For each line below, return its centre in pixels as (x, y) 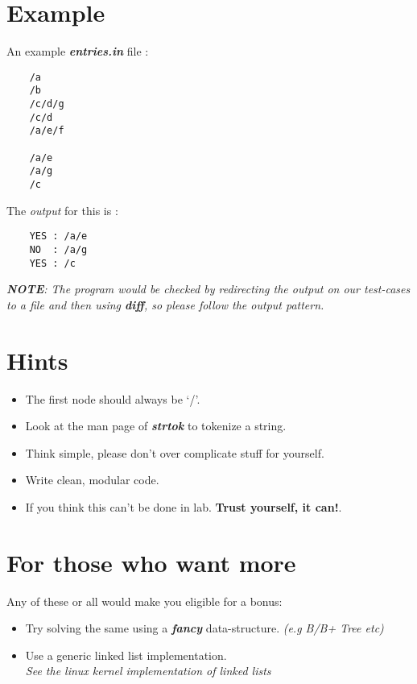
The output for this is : (62, 210)
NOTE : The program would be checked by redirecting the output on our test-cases (208, 289)
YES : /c (52, 263)
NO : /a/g (58, 249)
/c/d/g (47, 104)
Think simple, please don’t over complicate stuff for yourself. (175, 452)
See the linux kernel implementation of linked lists (148, 671)
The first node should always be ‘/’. (113, 398)
